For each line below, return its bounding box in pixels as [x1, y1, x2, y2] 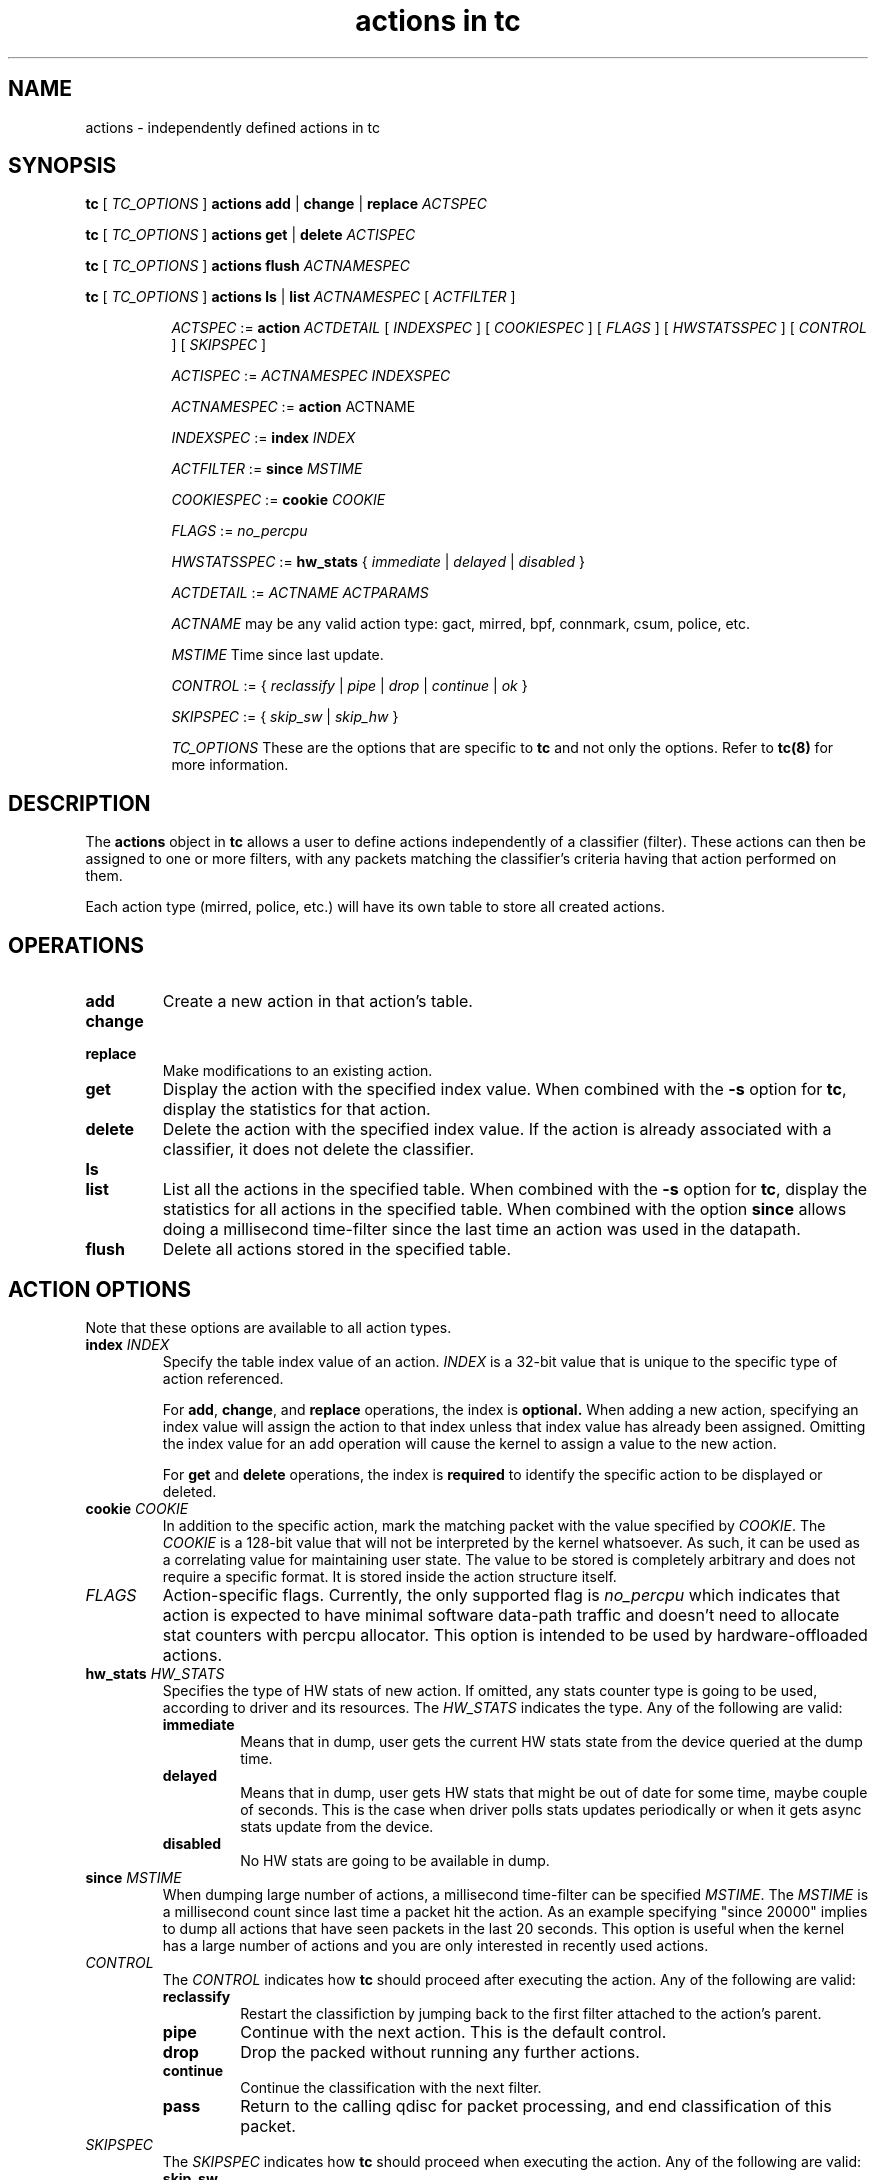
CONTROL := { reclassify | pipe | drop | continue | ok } [171, 677, 528, 695]
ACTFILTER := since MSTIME [171, 460, 363, 478]
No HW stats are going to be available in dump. [240, 1851, 550, 1869]
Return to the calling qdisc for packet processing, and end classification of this [240, 2095, 832, 2116]
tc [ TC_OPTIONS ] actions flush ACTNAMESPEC [85, 257, 411, 275]
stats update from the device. [240, 1817, 434, 1835]
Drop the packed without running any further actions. [240, 2041, 640, 2062]
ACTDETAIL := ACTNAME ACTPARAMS [171, 584, 429, 602]
